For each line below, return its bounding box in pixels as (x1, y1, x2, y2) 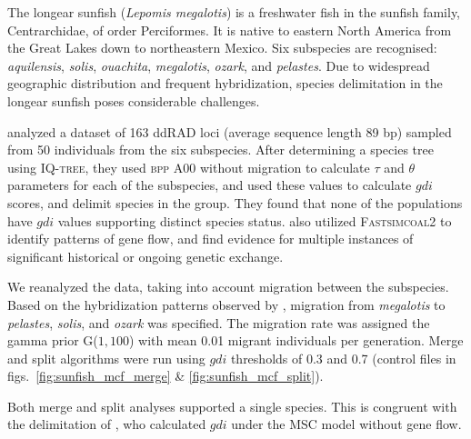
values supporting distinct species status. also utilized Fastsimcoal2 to (57, 211, 452, 230)
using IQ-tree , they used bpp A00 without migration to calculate (7, 157, 370, 176)
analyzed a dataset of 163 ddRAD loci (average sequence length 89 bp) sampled (7, 122, 452, 141)
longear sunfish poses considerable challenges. (7, 91, 260, 110)
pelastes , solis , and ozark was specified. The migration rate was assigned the (7, 313, 430, 332)
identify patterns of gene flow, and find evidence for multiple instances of (7, 229, 414, 248)
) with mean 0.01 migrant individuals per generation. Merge (128, 331, 464, 350)
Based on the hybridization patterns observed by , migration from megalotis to (7, 294, 446, 314)
